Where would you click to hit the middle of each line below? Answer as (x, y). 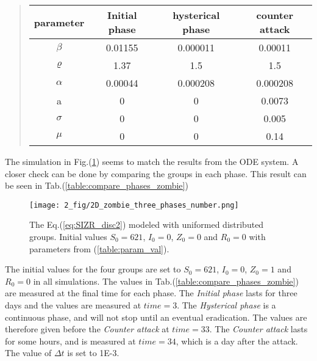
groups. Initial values (68, 237)
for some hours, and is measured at (70, 341)
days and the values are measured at (73, 305)
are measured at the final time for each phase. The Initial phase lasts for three (151, 293)
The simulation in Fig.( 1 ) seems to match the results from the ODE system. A (152, 161)
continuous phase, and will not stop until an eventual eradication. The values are (156, 317)
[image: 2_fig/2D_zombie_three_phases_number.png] (134, 205)
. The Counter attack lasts (258, 329)
